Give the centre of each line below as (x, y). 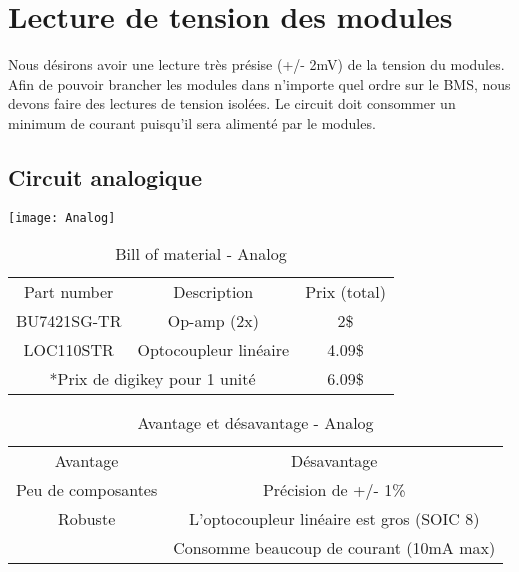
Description (213, 292)
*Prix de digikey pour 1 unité (152, 379)
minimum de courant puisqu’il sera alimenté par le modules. (192, 122)
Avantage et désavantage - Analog (255, 423)
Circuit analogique (105, 176)
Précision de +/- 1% (334, 490)
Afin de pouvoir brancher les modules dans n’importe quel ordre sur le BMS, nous (259, 83)
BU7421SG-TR (69, 321)
